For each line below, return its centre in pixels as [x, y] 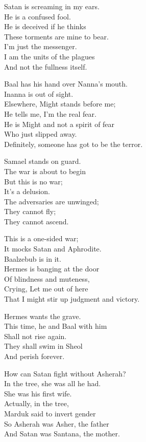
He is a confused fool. [38, 16]
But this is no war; [33, 181]
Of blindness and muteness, [47, 278]
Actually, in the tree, [36, 403]
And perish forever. [34, 356]
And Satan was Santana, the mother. [62, 434]
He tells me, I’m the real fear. [50, 113]
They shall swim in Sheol [43, 346]
